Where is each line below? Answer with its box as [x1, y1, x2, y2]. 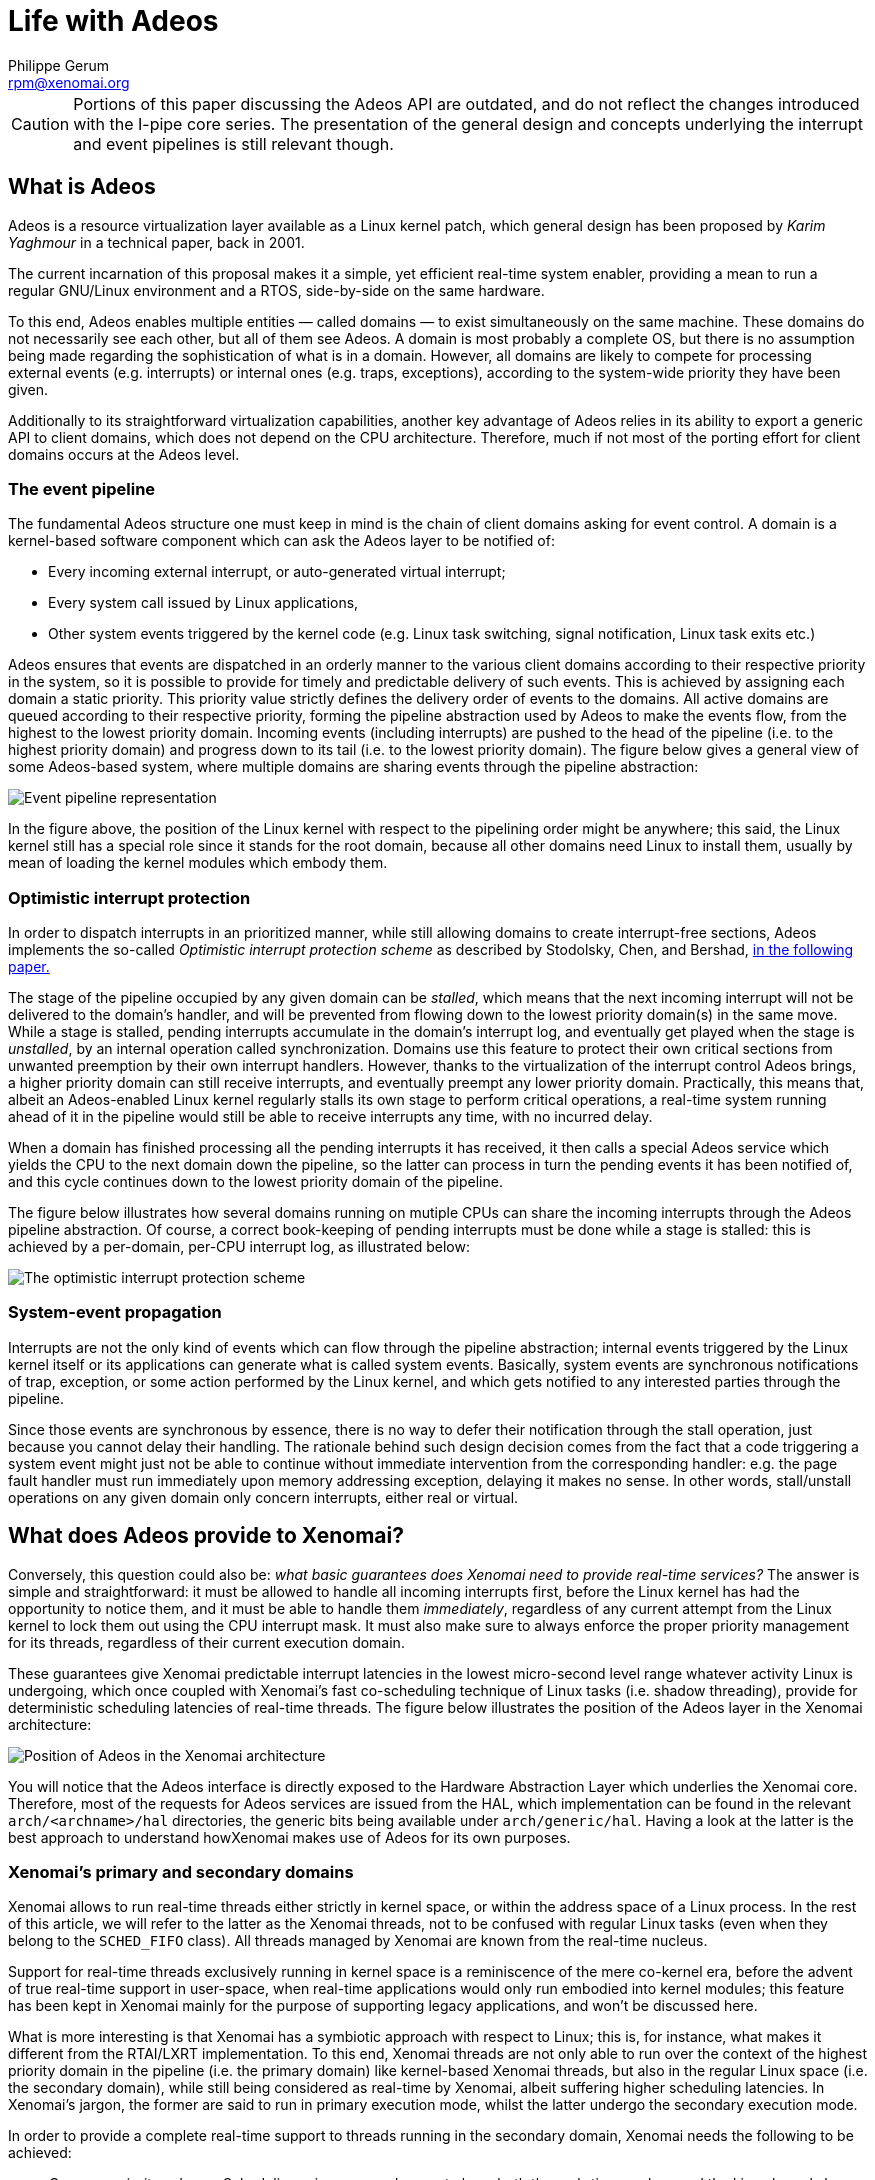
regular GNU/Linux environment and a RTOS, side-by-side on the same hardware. [8, 281, 545, 299]
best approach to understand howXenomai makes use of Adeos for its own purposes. [8, 1828, 571, 1846]
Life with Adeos [8, 4, 219, 38]
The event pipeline [8, 478, 156, 499]
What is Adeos [8, 174, 156, 200]
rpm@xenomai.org [8, 73, 130, 91]
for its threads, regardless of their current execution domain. [8, 1633, 405, 1651]
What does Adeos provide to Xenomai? [8, 1523, 404, 1549]
